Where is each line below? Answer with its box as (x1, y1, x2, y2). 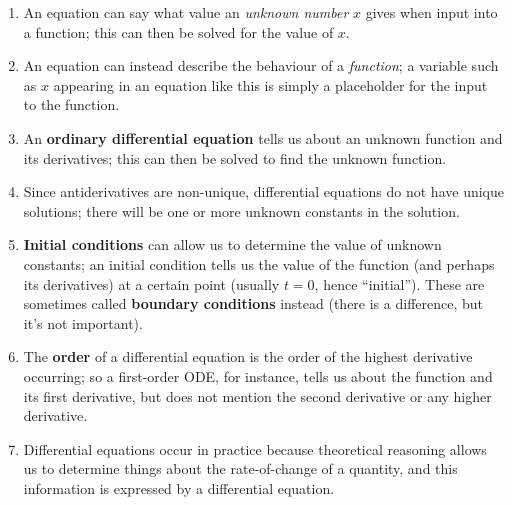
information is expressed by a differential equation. (23, 477, 335, 498)
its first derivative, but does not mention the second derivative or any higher (23, 385, 492, 406)
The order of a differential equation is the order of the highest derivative (23, 346, 473, 367)
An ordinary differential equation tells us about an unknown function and (23, 127, 503, 148)
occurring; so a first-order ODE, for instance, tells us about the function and (23, 365, 493, 386)
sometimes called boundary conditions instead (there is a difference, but (23, 293, 483, 314)
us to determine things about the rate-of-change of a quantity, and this (23, 458, 458, 479)
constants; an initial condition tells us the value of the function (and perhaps (23, 253, 495, 274)
